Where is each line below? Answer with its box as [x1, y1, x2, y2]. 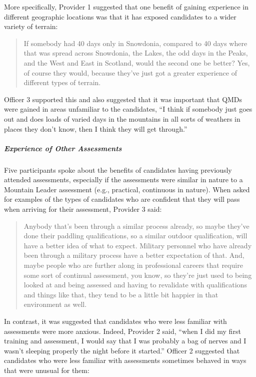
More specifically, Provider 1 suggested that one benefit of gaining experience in [4, 2, 249, 12]
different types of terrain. [23, 77, 101, 88]
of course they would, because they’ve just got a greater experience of [23, 67, 237, 78]
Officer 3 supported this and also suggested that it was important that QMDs [4, 94, 242, 104]
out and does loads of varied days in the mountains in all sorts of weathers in [4, 113, 240, 124]
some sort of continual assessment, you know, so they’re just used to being [23, 269, 252, 280]
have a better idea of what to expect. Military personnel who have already [23, 240, 252, 250]
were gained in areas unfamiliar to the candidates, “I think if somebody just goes [4, 104, 252, 114]
